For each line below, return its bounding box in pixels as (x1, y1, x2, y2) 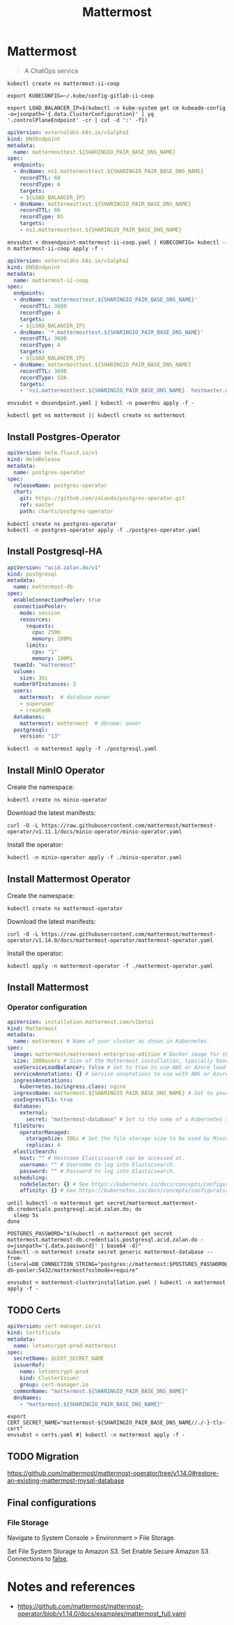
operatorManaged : (19, 1128, 70, 1135)
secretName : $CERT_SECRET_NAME (13, 1355, 104, 1362)
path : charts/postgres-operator (19, 508, 114, 515)
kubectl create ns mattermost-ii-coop (7, 80, 120, 87)
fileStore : (13, 1122, 45, 1129)
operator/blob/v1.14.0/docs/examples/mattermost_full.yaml (17, 1609, 186, 1617)
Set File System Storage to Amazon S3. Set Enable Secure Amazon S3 (7, 1547, 209, 1555)
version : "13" (19, 733, 61, 740)
